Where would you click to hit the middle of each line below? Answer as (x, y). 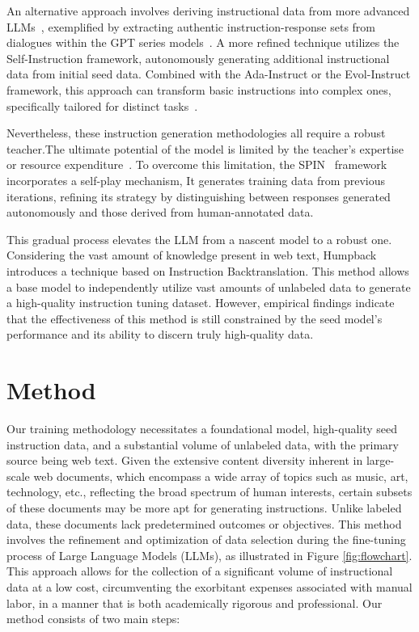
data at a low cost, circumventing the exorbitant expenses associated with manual (209, 586)
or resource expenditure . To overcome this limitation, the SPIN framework (197, 164)
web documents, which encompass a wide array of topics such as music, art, (221, 476)
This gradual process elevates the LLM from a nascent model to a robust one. (199, 239)
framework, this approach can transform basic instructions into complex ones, (199, 89)
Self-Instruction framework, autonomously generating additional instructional (198, 58)
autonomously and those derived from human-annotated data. (160, 212)
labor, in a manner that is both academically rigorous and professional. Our (195, 603)
